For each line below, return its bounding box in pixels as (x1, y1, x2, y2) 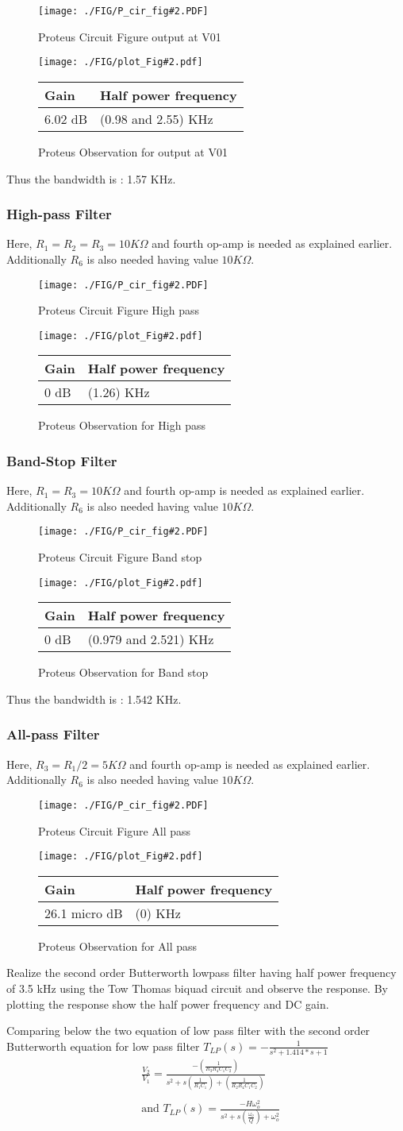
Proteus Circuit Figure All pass (38, 822, 191, 839)
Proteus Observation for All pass (38, 937, 198, 954)
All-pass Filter (6, 724, 100, 744)
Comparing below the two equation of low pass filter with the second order (6, 1022, 370, 1039)
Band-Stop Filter (6, 450, 117, 470)
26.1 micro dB (44, 903, 123, 922)
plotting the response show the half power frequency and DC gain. (6, 995, 329, 1012)
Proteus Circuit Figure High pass (38, 302, 199, 318)
